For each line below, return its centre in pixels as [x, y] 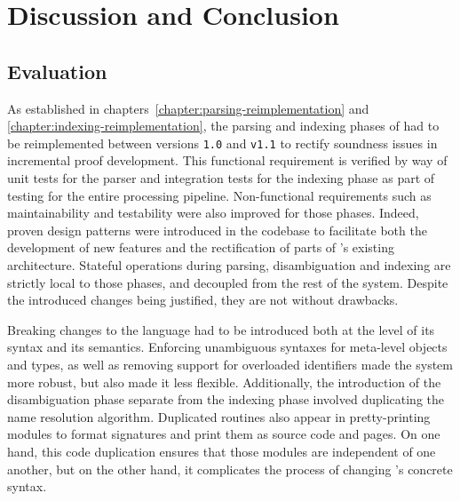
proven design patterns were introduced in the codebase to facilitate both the [217, 230]
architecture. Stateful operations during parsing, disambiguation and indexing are [229, 264]
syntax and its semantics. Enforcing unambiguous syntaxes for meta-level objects [227, 347]
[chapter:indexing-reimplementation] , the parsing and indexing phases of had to [223, 126]
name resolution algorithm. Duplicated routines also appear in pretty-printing [219, 416]
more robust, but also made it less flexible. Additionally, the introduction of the [224, 382]
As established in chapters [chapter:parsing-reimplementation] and [188, 108]
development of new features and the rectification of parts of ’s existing [201, 247]
